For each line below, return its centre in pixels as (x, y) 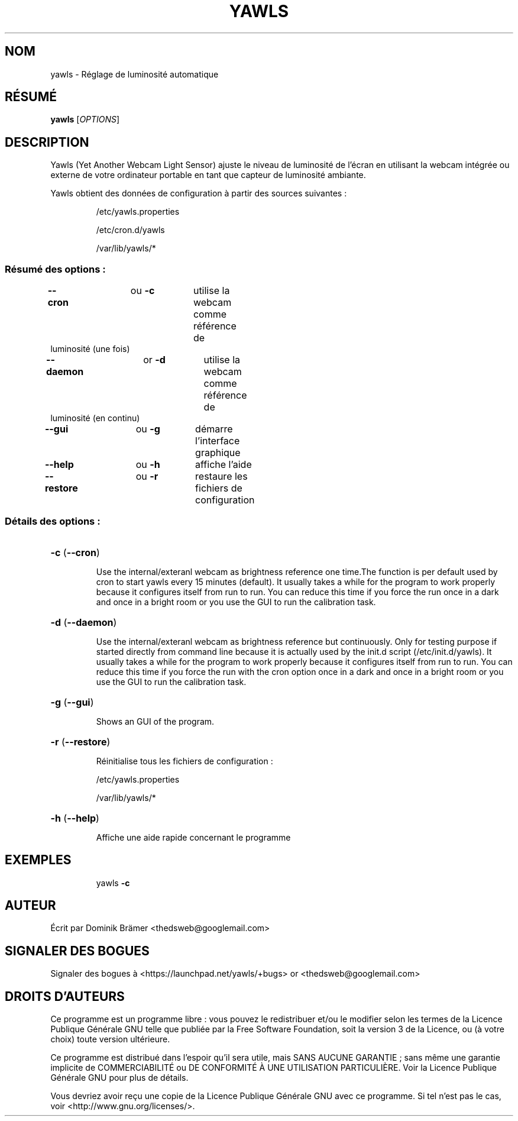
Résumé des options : (55, 269)
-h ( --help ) (75, 818)
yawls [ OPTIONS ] (85, 119)
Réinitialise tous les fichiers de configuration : (184, 761)
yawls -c (113, 883)
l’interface (218, 441)
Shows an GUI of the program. (155, 721)
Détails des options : (53, 521)
